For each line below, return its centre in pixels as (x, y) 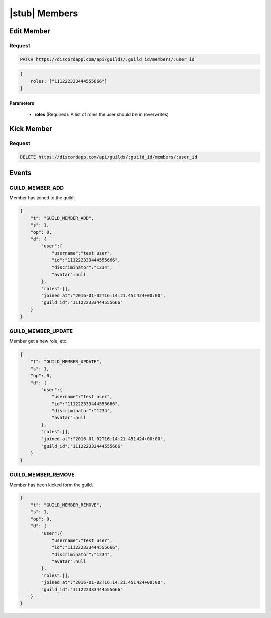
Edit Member (30, 31)
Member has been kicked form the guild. (51, 485)
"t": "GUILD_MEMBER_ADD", (62, 218)
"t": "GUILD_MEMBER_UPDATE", (66, 362)
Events (20, 173)
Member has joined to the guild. (42, 198)
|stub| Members (44, 13)
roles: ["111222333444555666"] (69, 81)
